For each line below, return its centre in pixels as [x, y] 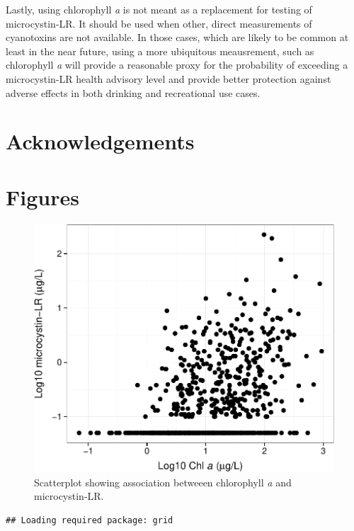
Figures [42, 196]
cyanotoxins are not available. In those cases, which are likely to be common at [177, 37]
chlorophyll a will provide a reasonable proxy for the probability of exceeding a [177, 65]
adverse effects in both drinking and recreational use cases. [133, 92]
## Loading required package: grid [90, 520]
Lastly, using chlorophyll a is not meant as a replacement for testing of [159, 9]
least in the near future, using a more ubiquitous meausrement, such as [160, 51]
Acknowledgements [100, 141]
